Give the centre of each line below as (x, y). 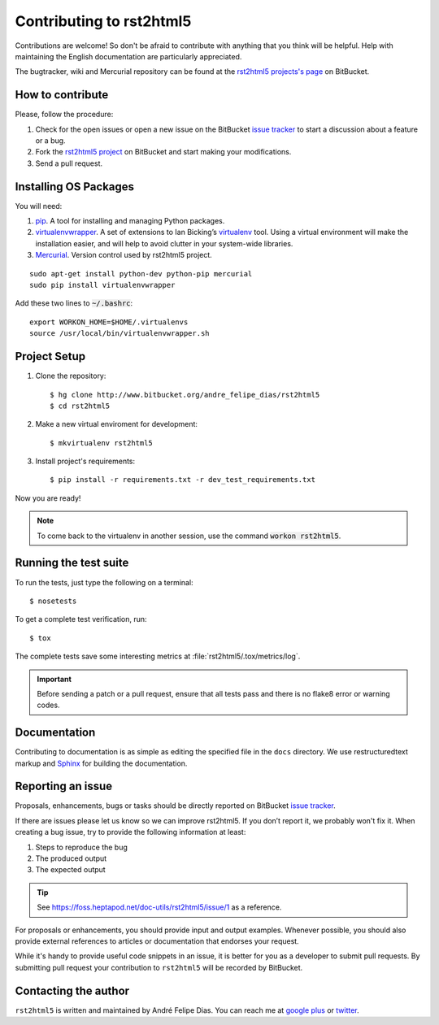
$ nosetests (53, 601)
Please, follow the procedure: (64, 115)
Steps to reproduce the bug (81, 847)
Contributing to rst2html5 (103, 21)
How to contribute (62, 95)
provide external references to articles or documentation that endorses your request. (157, 941)
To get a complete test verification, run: (81, 619)
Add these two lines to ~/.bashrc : (74, 303)
